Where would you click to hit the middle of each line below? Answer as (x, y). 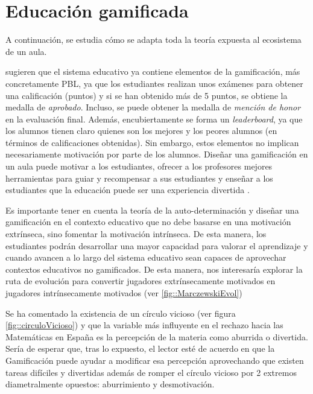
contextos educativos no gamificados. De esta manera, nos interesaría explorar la (154, 269)
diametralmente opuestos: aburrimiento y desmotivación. (110, 384)
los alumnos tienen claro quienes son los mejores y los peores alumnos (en (141, 131)
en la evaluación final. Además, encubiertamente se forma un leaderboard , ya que (154, 119)
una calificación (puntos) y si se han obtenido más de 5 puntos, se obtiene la (147, 95)
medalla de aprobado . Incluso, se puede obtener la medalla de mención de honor (153, 107)
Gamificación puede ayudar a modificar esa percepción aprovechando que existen (155, 360)
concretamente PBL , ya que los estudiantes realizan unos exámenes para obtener (154, 83)
